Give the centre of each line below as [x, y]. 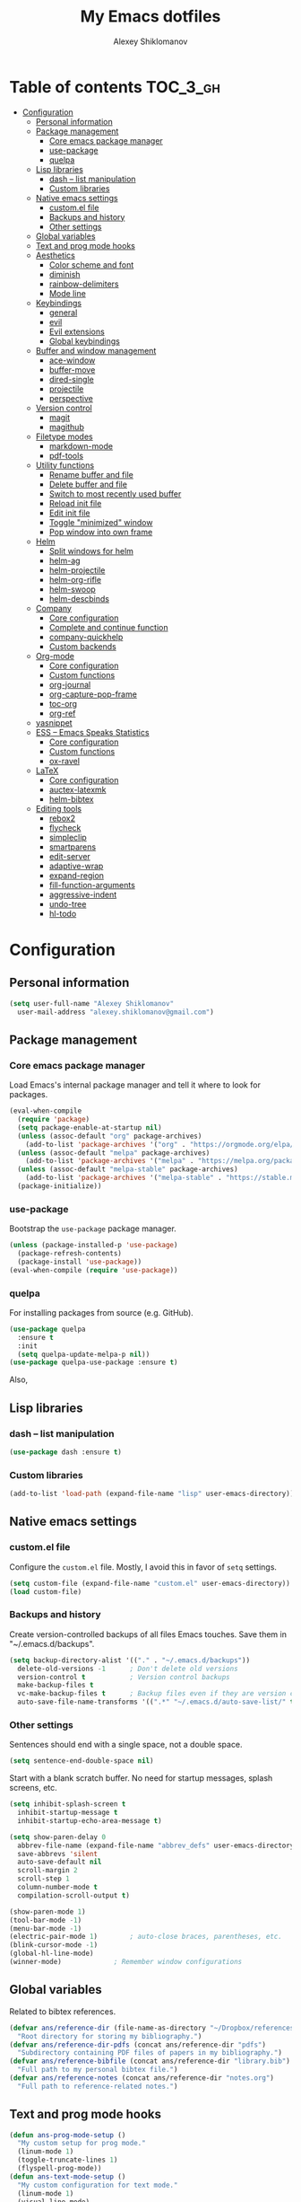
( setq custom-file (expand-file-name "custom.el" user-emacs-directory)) [150, 1583]
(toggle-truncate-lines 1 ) [68, 2160]
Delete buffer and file [88, 484]
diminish [64, 274]
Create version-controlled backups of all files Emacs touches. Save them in [148, 1634]
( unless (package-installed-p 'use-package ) [94, 1246]
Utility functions [65, 465]
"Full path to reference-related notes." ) [98, 2086]
